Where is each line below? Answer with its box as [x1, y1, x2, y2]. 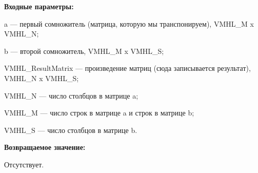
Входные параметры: [4, 1, 74, 11]
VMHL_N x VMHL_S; [4, 72, 79, 83]
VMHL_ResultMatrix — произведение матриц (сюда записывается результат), [4, 63, 251, 73]
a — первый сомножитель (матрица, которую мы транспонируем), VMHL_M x [4, 18, 254, 29]
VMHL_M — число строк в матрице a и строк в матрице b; [4, 107, 194, 118]
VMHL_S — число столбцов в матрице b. [4, 124, 137, 135]
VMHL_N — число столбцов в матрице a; [4, 90, 138, 101]
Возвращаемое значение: [4, 142, 86, 152]
